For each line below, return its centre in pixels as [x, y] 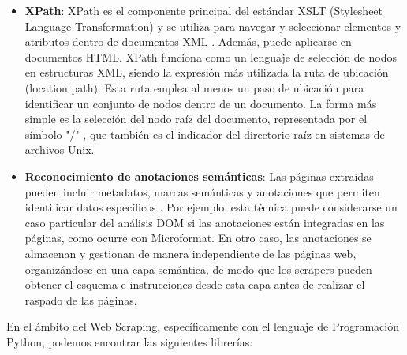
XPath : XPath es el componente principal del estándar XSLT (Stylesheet [204, 10]
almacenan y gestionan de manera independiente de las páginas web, [190, 253]
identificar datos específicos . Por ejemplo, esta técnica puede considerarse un [211, 207]
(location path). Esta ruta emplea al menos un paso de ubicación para [194, 87]
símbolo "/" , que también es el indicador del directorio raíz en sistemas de [205, 134]
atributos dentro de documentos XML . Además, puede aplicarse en [188, 41]
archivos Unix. [60, 149]
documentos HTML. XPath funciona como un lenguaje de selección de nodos [211, 56]
